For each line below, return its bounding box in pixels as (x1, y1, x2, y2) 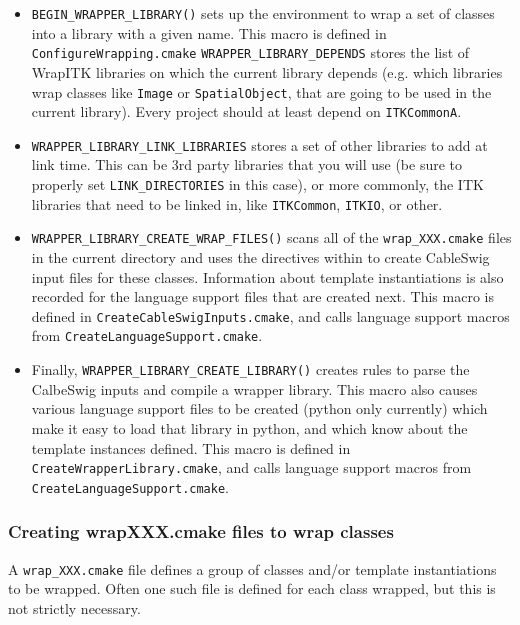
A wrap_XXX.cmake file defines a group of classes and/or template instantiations (8, 558, 497, 579)
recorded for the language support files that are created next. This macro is (31, 286, 494, 307)
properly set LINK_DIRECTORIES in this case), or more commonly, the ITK (31, 174, 484, 195)
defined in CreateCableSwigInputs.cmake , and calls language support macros (31, 305, 510, 326)
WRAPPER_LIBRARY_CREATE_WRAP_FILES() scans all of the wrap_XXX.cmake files (31, 227, 512, 248)
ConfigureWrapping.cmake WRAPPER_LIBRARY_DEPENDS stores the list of (31, 42, 470, 63)
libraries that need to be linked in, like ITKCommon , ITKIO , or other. (31, 193, 443, 214)
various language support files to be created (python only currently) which (31, 398, 488, 419)
